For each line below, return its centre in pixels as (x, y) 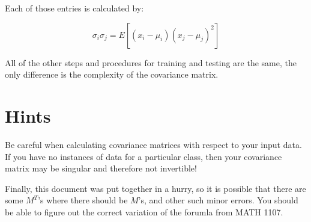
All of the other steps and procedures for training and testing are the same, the (151, 62)
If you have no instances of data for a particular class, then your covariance (143, 156)
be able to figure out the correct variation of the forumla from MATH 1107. (144, 211)
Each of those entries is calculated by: (74, 8)
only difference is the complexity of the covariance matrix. (112, 74)
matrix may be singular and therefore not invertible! (101, 168)
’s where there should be (83, 200)
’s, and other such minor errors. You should (218, 200)
